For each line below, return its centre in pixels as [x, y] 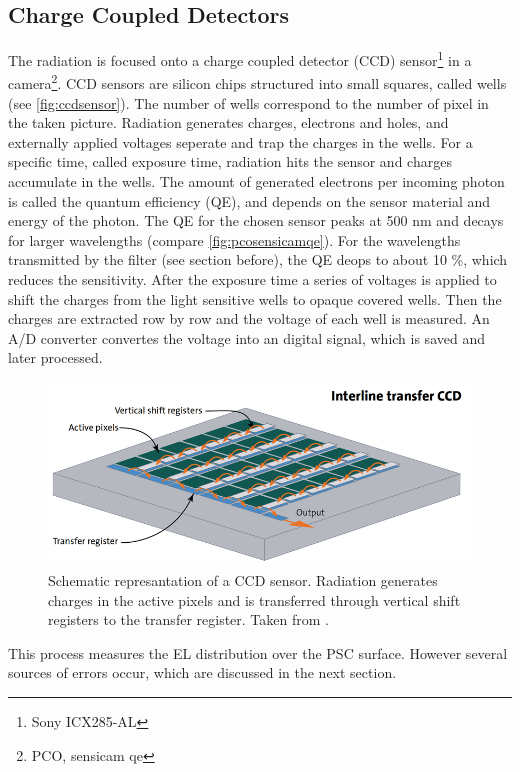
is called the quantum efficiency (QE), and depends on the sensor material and [249, 200]
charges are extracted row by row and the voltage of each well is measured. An [249, 318]
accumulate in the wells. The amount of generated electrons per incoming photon [256, 181]
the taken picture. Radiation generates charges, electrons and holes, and [228, 122]
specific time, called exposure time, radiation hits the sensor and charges [230, 161]
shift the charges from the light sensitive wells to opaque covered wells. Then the [255, 298]
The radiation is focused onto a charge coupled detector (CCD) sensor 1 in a [240, 58]
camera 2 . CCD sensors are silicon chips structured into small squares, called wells [257, 82]
